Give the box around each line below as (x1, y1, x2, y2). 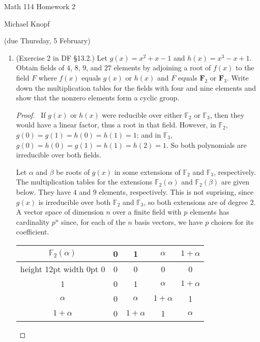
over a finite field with (112, 206, 182, 217)
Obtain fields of (16, 62, 65, 73)
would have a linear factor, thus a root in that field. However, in (16, 119, 216, 130)
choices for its (211, 216, 254, 227)
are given (221, 176, 250, 187)
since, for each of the (61, 216, 126, 227)
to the (236, 62, 254, 73)
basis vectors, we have (134, 216, 203, 227)
